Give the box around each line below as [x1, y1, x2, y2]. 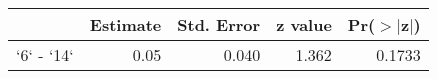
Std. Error [177, 13, 261, 36]
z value [276, 13, 332, 36]
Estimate [89, 13, 162, 36]
